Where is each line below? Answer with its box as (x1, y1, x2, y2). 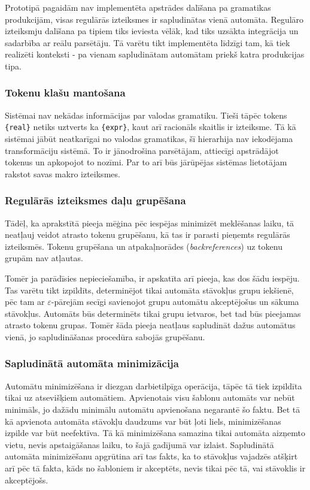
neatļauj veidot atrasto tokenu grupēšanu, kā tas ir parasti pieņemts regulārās (5, 228, 290, 241)
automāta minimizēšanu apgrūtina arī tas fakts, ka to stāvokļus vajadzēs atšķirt (5, 450, 298, 462)
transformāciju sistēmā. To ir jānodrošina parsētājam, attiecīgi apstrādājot (5, 144, 279, 156)
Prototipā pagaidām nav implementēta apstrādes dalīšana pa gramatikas (5, 1, 271, 13)
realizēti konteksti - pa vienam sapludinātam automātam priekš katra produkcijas (5, 48, 305, 61)
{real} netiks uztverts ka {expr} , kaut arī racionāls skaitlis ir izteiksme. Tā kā (5, 120, 296, 133)
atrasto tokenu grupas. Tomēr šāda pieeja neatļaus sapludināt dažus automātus (5, 319, 296, 331)
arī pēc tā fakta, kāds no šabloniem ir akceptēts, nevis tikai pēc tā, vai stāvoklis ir (5, 461, 306, 474)
